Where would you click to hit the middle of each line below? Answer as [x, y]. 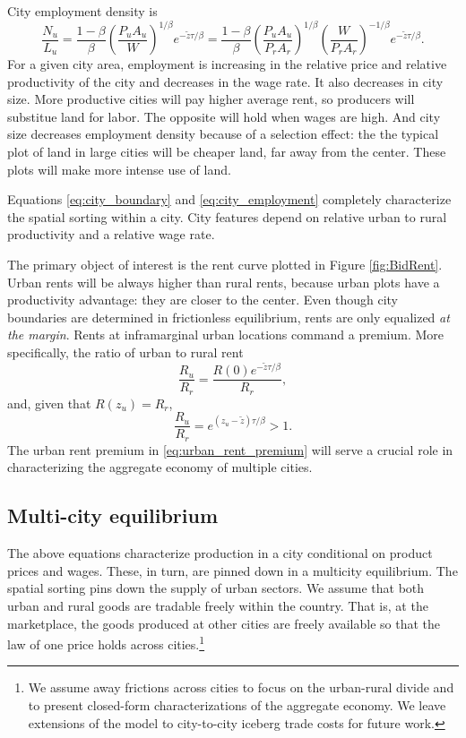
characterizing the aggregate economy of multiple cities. [160, 467]
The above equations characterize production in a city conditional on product [220, 553]
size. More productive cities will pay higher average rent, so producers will [211, 99]
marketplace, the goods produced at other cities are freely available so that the [224, 623]
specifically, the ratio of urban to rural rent [125, 352]
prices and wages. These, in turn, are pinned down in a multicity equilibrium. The [233, 570]
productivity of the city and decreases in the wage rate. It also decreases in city [225, 81]
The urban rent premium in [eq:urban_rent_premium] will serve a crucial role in [230, 449]
